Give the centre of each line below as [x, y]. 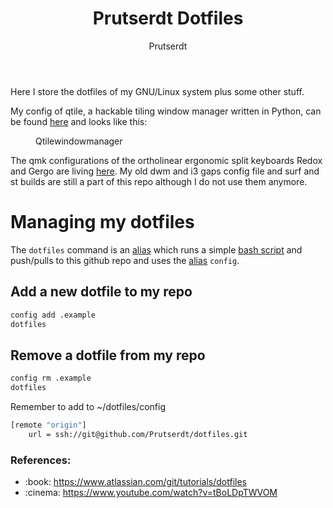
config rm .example [51, 378]
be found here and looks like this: [79, 121]
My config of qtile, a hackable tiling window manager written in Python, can [166, 111]
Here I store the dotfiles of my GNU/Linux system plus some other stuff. [157, 91]
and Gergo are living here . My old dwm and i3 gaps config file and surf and [165, 171]
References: [41, 460]
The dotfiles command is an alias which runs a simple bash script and [156, 249]
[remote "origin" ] [48, 425]
